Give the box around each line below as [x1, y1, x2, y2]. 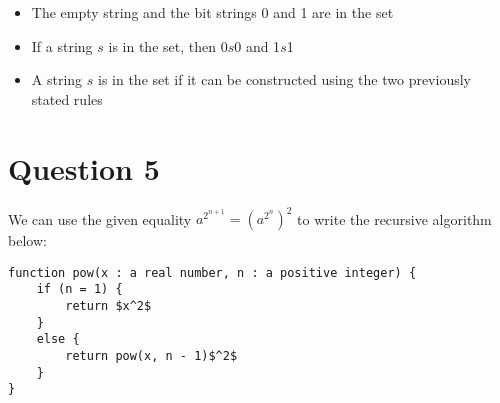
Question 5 [8, 147, 160, 188]
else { [36, 332, 80, 347]
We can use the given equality [8, 208, 192, 228]
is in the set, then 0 [108, 35, 228, 56]
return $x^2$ [65, 298, 152, 313]
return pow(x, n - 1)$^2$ [65, 348, 238, 363]
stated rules [31, 88, 103, 109]
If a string [31, 35, 93, 56]
